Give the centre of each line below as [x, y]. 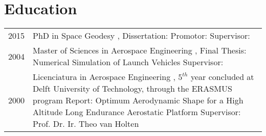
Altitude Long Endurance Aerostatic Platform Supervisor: [137, 112]
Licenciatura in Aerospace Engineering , [104, 77]
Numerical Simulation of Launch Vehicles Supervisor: [128, 62]
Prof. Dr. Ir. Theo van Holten [86, 124]
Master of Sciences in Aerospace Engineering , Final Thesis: [140, 50]
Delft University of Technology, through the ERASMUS [132, 89]
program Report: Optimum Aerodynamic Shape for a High [138, 100]
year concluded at [222, 77]
